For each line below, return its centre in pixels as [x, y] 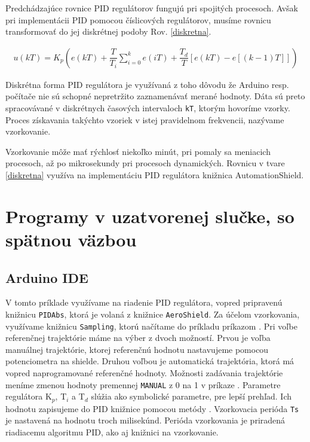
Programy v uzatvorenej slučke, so [150, 216]
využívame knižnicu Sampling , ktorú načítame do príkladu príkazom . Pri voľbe [151, 326]
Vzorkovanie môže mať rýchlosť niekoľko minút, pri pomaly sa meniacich [138, 151]
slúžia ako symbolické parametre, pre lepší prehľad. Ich [191, 396]
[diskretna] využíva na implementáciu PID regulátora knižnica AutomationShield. [155, 175]
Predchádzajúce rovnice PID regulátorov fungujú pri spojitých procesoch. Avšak [152, 8]
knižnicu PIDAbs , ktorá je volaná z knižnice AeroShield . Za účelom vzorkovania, [153, 314]
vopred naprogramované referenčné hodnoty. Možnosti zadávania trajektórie [144, 373]
